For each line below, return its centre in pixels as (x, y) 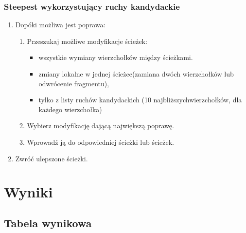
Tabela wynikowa (48, 223)
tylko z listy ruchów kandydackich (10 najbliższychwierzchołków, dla (140, 100)
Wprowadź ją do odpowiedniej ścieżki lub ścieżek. (100, 142)
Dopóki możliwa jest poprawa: (60, 25)
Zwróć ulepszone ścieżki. (52, 158)
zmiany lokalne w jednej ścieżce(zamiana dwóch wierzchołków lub (136, 74)
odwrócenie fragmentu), (74, 83)
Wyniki (28, 192)
